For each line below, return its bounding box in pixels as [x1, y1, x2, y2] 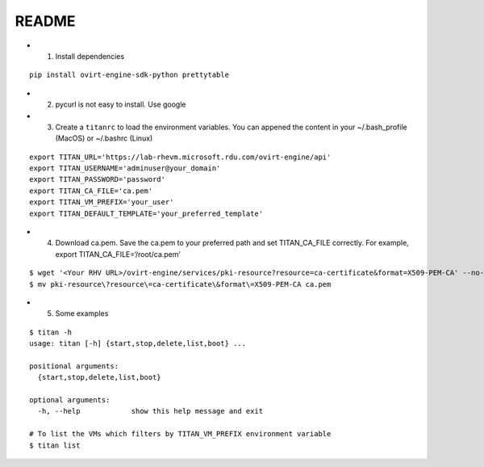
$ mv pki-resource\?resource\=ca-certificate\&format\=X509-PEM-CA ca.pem [29, 280, 332, 288]
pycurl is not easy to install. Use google [55, 99, 186, 109]
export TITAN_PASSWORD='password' [29, 175, 165, 184]
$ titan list [29, 440, 81, 450]
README [15, 12, 76, 30]
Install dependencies [55, 51, 125, 61]
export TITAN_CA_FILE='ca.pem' [29, 186, 153, 196]
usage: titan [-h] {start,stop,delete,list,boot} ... [29, 339, 246, 348]
